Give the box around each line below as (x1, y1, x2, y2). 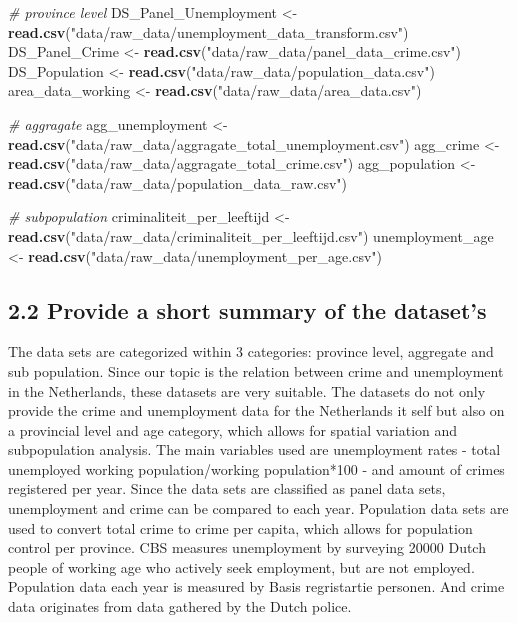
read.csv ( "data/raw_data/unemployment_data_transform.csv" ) (8, 21, 409, 42)
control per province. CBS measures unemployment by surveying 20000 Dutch (8, 537, 486, 558)
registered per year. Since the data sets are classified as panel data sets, (8, 478, 446, 499)
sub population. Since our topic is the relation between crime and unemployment (8, 360, 504, 381)
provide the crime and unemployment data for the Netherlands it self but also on (8, 400, 505, 421)
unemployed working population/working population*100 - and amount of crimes (8, 458, 505, 479)
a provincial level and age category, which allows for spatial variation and (8, 419, 458, 440)
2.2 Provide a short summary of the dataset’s (8, 294, 487, 325)
